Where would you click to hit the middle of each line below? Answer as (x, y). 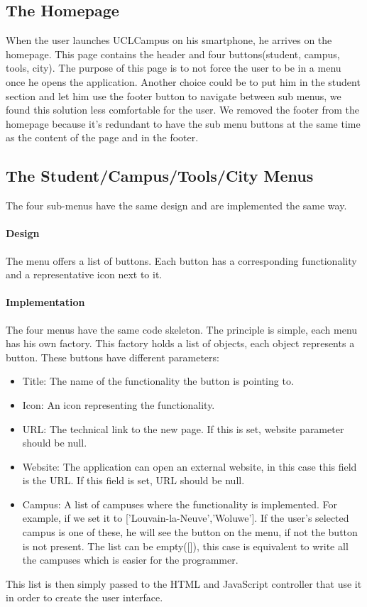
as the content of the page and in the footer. (102, 137)
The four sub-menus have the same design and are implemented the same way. (176, 206)
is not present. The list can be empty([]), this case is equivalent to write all (185, 546)
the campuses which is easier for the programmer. (130, 560)
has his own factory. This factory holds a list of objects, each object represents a (180, 343)
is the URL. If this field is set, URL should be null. (133, 480)
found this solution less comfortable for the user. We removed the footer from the (183, 110)
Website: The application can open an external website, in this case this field (190, 466)
